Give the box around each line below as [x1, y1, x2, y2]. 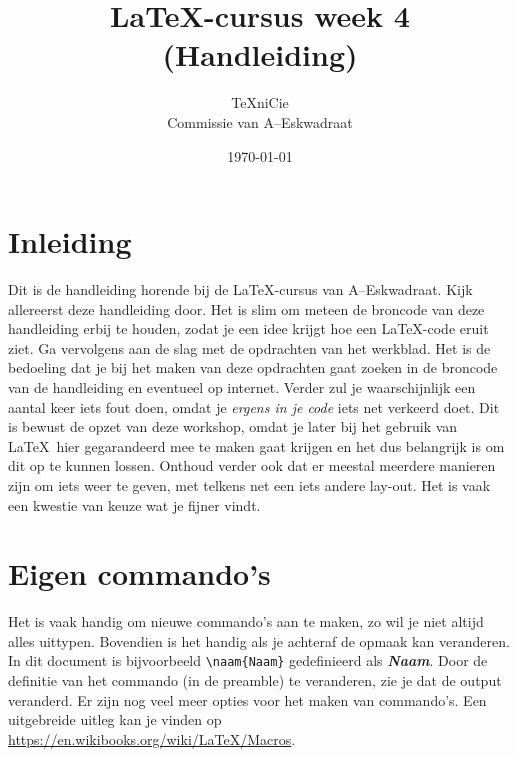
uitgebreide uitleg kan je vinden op [8, 709, 222, 730]
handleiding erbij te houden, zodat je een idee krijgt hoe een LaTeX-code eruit [8, 318, 489, 339]
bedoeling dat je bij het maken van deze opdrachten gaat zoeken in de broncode [8, 357, 498, 378]
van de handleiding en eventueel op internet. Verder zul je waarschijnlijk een [8, 377, 476, 397]
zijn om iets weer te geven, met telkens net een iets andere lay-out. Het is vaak [8, 474, 491, 495]
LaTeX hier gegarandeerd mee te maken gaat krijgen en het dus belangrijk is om [8, 435, 505, 456]
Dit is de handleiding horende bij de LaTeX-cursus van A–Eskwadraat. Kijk [8, 279, 473, 300]
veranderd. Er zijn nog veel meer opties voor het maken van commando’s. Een [8, 689, 487, 710]
